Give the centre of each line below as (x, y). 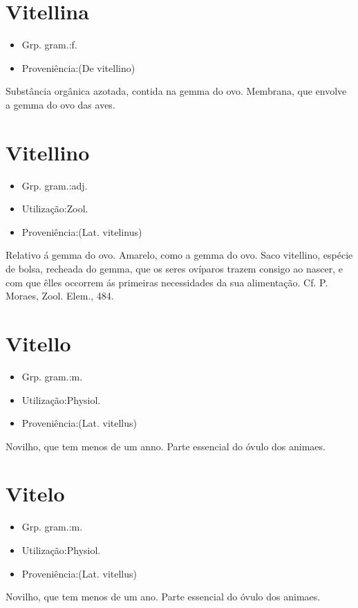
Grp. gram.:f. (49, 45)
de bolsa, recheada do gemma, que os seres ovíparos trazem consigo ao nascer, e (174, 268)
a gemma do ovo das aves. (60, 104)
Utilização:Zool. (55, 209)
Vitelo (35, 494)
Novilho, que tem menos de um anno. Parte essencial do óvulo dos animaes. (166, 446)
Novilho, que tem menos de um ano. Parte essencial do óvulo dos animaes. (163, 597)
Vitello (38, 343)
